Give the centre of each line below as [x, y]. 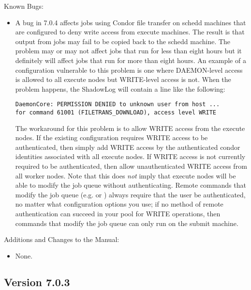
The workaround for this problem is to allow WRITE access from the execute [130, 128]
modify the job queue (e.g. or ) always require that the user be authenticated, [130, 194]
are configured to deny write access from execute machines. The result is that [130, 32]
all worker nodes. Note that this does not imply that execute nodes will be [125, 175]
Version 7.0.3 [37, 282]
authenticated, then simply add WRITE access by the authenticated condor [128, 147]
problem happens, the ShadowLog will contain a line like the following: [120, 89]
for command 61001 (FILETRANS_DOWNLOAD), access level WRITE [116, 113]
